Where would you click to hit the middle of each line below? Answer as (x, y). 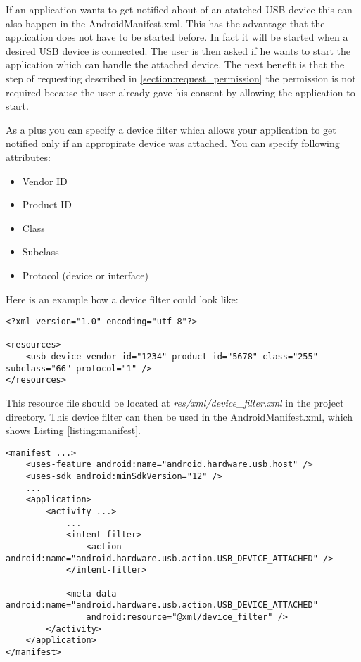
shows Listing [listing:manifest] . (73, 430)
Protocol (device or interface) (85, 275)
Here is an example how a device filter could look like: (122, 299)
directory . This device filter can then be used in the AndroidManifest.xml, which (179, 416)
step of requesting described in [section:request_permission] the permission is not (181, 78)
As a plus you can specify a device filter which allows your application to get (171, 129)
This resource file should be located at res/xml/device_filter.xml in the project (175, 403)
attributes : (28, 157)
